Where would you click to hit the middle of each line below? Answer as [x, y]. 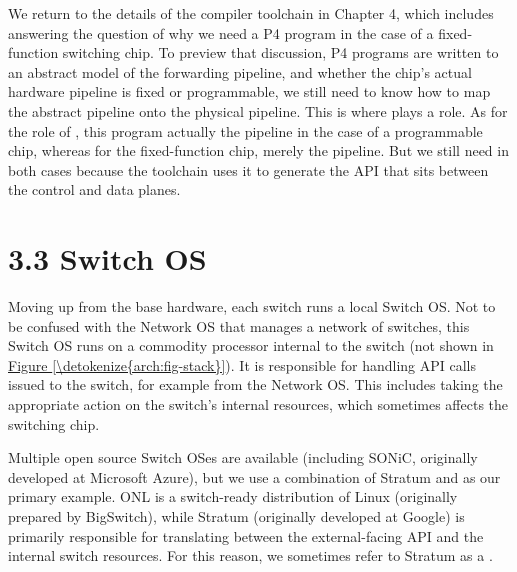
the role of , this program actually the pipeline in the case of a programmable [245, 130]
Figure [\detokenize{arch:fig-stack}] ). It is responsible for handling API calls [242, 364]
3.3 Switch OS [107, 258]
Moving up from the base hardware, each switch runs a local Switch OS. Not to [252, 306]
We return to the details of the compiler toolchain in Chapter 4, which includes [251, 13]
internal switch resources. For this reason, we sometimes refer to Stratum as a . [250, 555]
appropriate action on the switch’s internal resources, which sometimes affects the [258, 404]
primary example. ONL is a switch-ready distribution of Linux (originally [233, 496]
